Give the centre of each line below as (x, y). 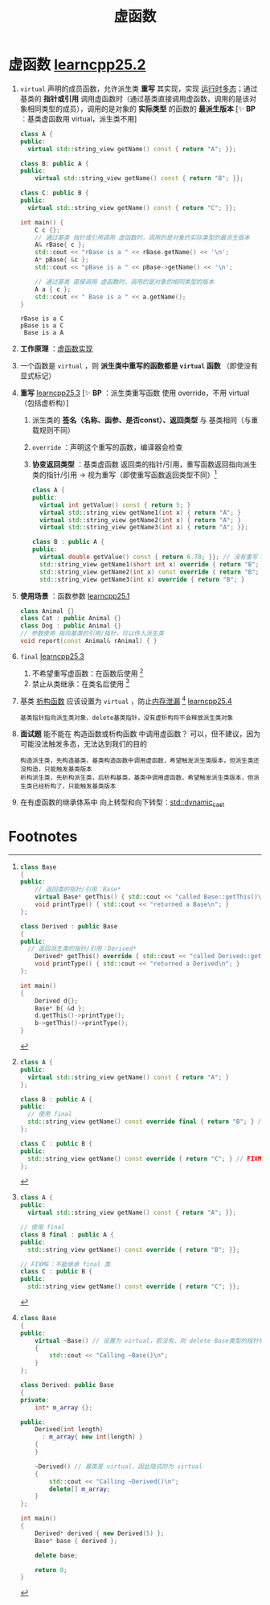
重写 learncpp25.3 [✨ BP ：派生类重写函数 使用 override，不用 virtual (135, 393)
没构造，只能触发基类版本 (56, 769)
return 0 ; (51, 1570)
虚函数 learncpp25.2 (77, 65)
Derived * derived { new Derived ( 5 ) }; (100, 1533)
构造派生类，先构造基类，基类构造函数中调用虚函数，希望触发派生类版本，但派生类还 (139, 760)
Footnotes (43, 836)
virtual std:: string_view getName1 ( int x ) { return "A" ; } (140, 512)
